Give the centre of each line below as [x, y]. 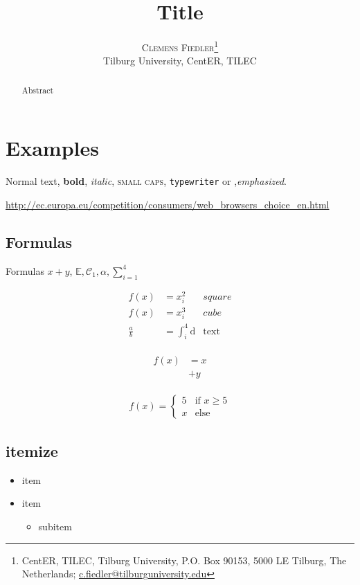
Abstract [38, 90]
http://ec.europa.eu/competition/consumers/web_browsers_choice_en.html [168, 205]
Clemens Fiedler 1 [180, 46]
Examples [52, 148]
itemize [32, 450]
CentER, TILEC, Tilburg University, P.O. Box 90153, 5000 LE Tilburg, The [184, 560]
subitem [55, 526]
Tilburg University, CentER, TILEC [180, 61]
